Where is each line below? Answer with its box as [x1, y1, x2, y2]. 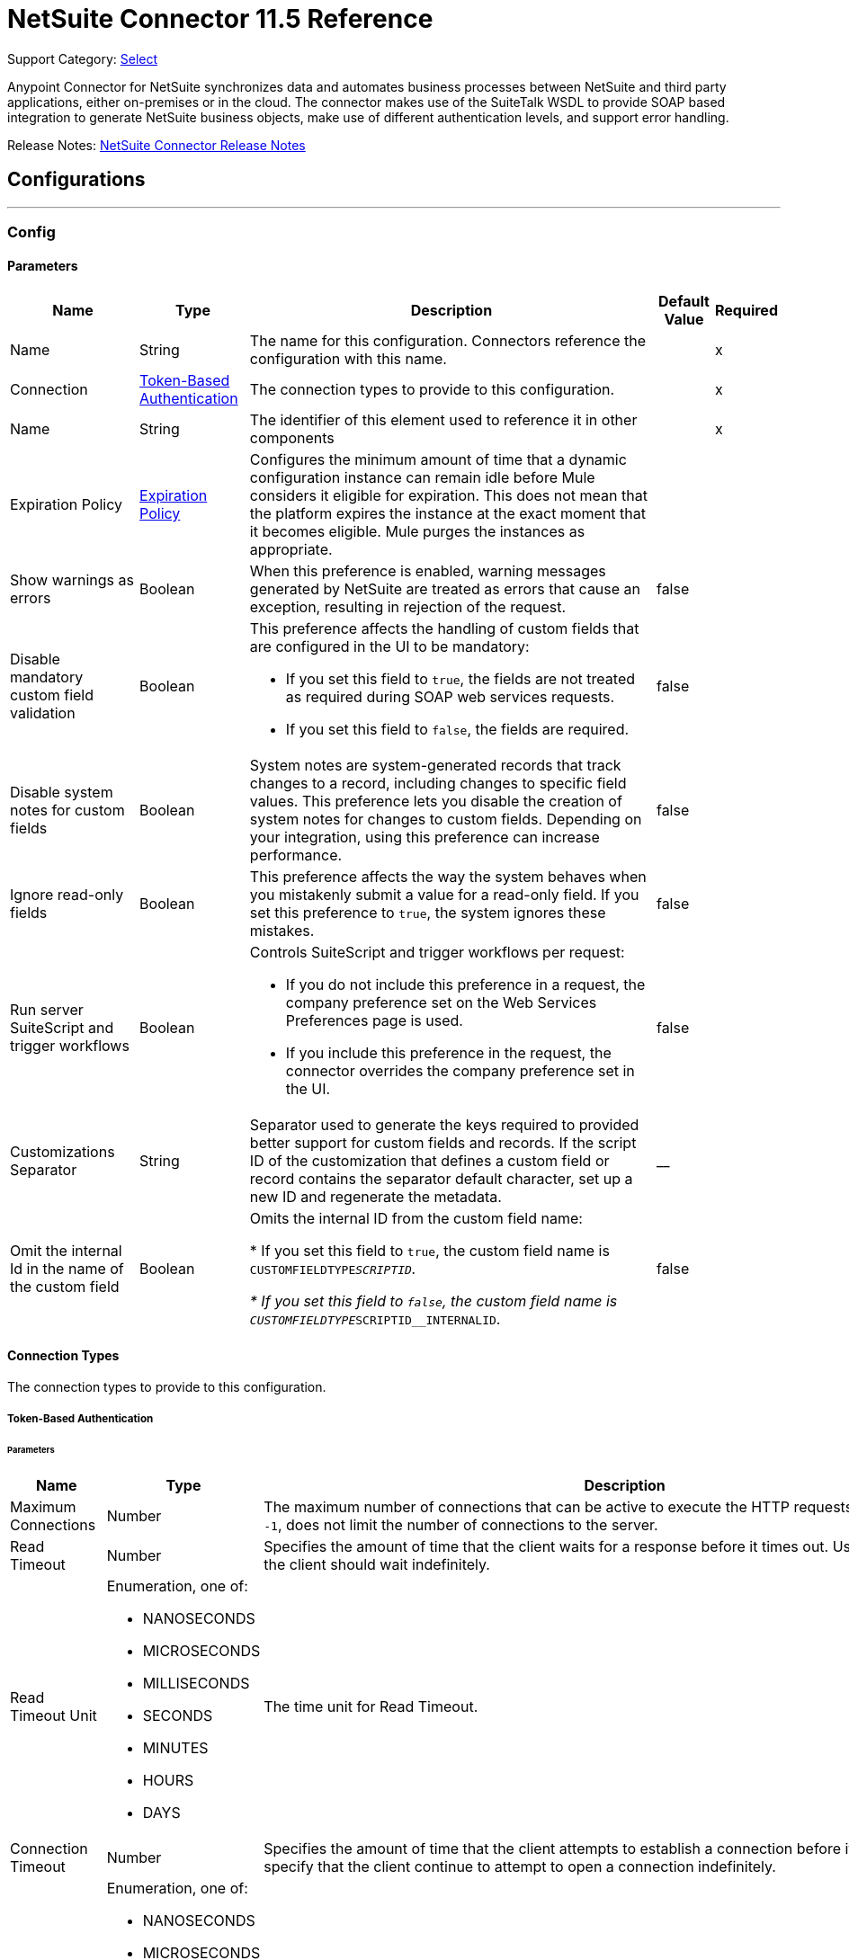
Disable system [10, 783, 113, 802]
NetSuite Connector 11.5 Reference [7, 4, 433, 34]
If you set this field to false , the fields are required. [285, 720, 630, 739]
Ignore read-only [10, 886, 124, 904]
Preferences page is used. [285, 1011, 463, 1030]
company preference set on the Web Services [285, 993, 597, 1012]
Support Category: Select [7, 50, 158, 67]
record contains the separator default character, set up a [249, 1170, 633, 1189]
